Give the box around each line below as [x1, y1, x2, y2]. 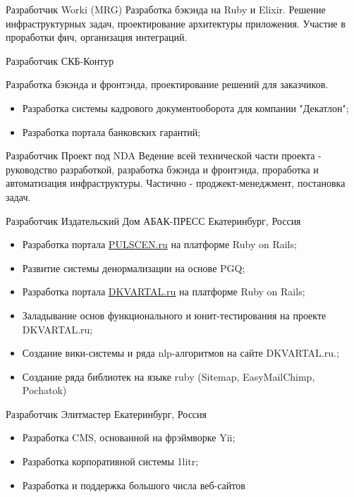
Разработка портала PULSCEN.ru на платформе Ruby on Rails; [22, 237, 297, 252]
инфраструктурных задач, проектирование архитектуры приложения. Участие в [6, 16, 346, 30]
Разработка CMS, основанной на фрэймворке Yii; [22, 430, 236, 445]
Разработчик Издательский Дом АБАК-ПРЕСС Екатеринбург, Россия [6, 213, 301, 228]
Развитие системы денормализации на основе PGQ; [22, 260, 245, 275]
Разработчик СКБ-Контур [6, 53, 114, 68]
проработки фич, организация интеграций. [6, 30, 188, 44]
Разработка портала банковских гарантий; [22, 124, 201, 139]
